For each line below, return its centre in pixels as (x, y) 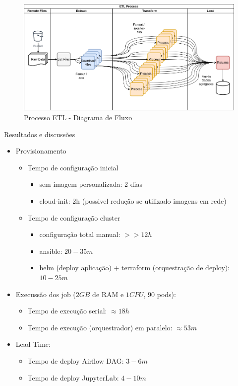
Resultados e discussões (40, 134)
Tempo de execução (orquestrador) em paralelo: (100, 327)
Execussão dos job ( (46, 294)
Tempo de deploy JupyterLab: (73, 377)
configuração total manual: (80, 234)
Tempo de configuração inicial (73, 167)
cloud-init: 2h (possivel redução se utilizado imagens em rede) (133, 201)
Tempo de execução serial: (67, 311)
